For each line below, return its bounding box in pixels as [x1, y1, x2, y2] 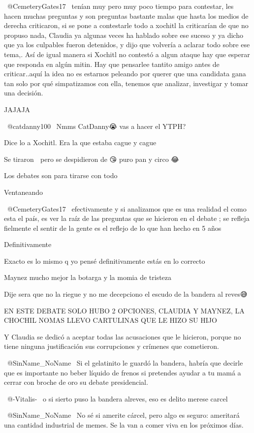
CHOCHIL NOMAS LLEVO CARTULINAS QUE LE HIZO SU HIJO [4, 315, 217, 325]
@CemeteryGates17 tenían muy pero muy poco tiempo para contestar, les [7, 1, 234, 11]
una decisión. [4, 88, 43, 98]
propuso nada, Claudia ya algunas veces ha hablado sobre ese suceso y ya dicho [4, 30, 243, 40]
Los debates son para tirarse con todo [4, 170, 118, 181]
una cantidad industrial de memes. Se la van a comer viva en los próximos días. [4, 420, 244, 430]
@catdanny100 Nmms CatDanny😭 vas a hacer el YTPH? [7, 121, 186, 131]
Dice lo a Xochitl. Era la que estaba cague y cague [4, 137, 157, 148]
